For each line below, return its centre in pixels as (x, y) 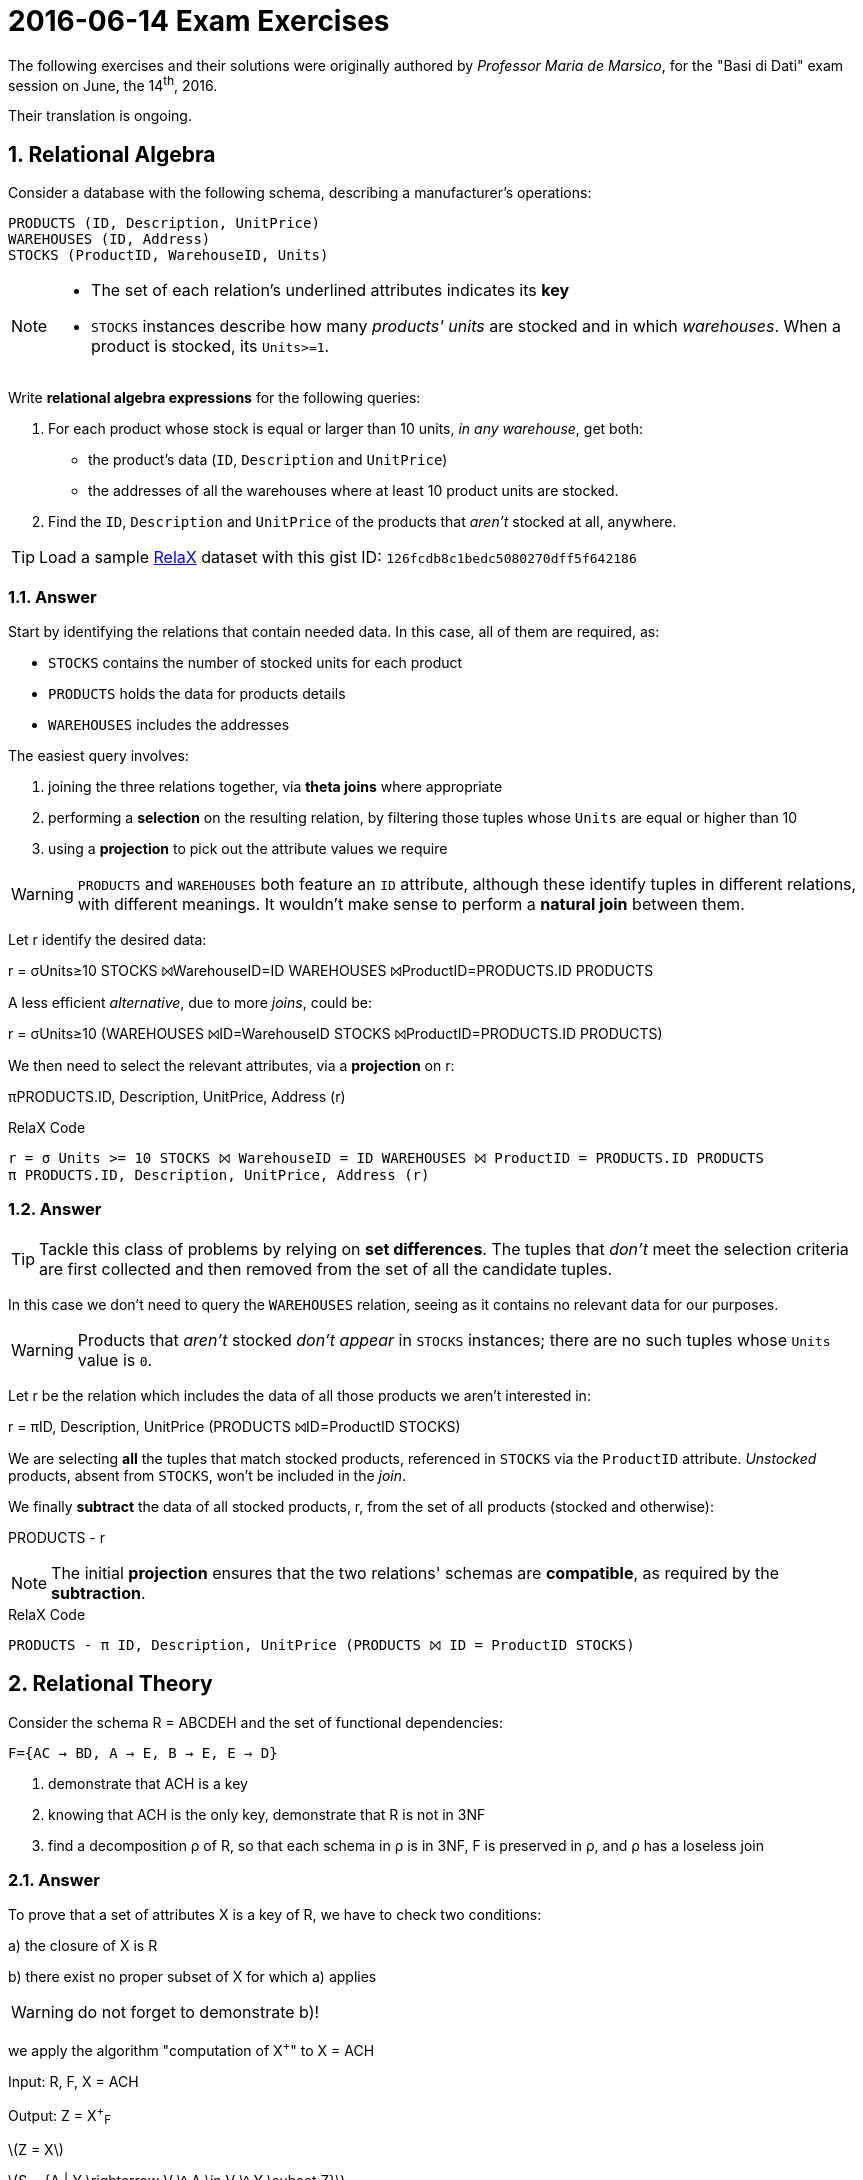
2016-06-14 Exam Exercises (199, 21)
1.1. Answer (52, 596)
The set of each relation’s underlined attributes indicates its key (330, 290)
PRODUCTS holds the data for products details (197, 693)
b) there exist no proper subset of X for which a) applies (192, 1977)
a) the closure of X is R (83, 1946)
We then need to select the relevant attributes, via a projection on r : (231, 1065)
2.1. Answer (54, 1879)
